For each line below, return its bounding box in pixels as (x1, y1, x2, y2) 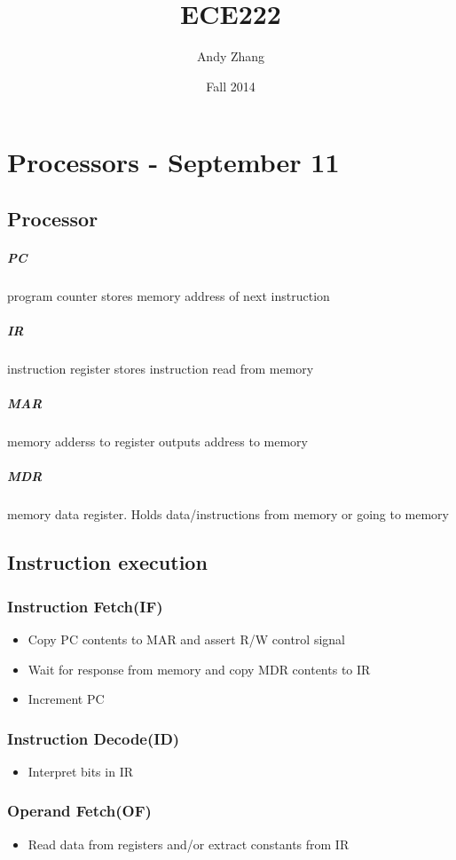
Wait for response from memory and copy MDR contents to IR (28, 659, 371, 678)
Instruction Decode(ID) (7, 727, 180, 749)
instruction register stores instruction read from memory (7, 359, 314, 377)
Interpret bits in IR (28, 761, 133, 780)
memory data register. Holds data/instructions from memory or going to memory (7, 505, 449, 524)
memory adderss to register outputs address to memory (7, 432, 308, 451)
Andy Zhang (196, 47, 265, 66)
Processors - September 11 (7, 144, 340, 180)
